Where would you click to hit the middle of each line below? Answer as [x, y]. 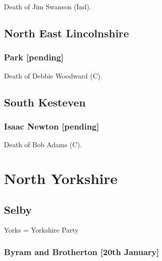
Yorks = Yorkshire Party [41, 230]
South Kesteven [45, 102]
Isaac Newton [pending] [52, 126]
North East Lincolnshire [67, 33]
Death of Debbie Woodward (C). [53, 75]
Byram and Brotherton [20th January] [81, 251]
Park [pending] [34, 57]
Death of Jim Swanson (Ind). [48, 6]
